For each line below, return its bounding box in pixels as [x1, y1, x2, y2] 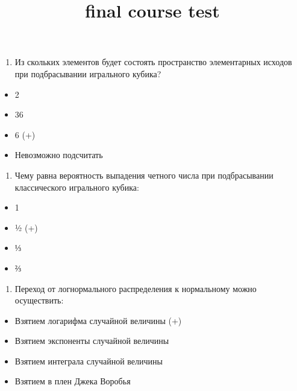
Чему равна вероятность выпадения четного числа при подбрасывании [14, 168, 274, 181]
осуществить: [14, 294, 64, 307]
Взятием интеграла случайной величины [14, 354, 163, 367]
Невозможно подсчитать [14, 148, 103, 161]
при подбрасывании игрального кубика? [14, 67, 161, 80]
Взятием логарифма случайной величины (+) [14, 314, 182, 326]
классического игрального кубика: [14, 180, 139, 193]
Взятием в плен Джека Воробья [14, 375, 131, 387]
